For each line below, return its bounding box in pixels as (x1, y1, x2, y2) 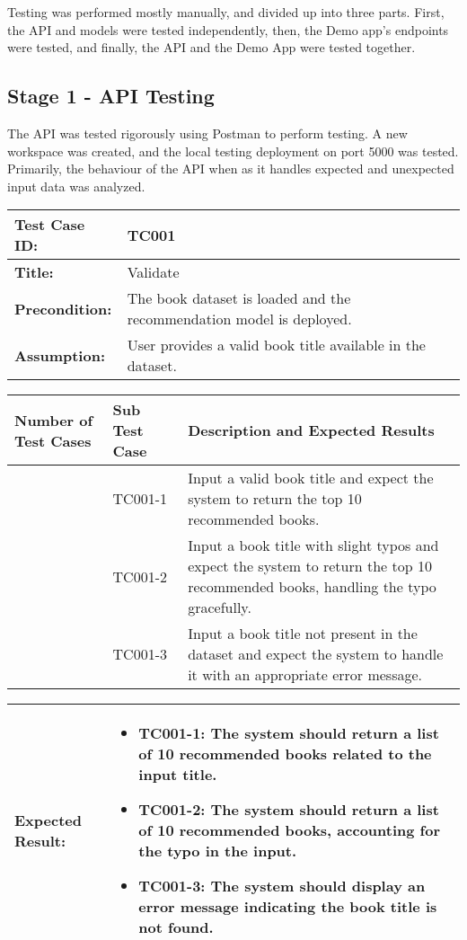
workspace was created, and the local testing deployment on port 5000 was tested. (7, 141, 459, 160)
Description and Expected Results (188, 420, 435, 441)
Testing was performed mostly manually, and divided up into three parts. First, (7, 3, 445, 21)
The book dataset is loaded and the (127, 288, 351, 309)
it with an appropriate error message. (188, 664, 423, 686)
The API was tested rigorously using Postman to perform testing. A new (7, 123, 408, 142)
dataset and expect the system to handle (188, 643, 444, 665)
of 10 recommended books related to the (138, 743, 432, 765)
